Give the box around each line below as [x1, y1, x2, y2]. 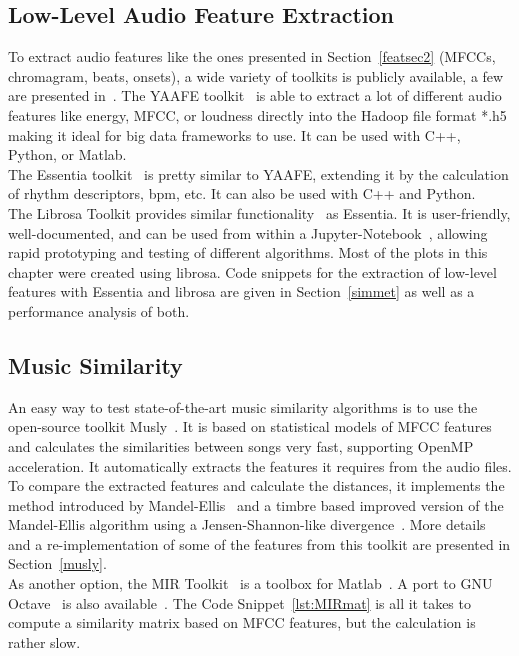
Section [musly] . [8, 553, 107, 574]
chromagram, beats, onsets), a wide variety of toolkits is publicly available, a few [8, 65, 504, 86]
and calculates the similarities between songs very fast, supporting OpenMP [8, 435, 474, 456]
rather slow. [8, 631, 81, 652]
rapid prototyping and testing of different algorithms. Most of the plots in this [8, 242, 488, 263]
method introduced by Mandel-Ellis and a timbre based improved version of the [8, 494, 504, 515]
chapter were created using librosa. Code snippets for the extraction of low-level [8, 261, 497, 282]
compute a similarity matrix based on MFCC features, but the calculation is [8, 612, 476, 633]
